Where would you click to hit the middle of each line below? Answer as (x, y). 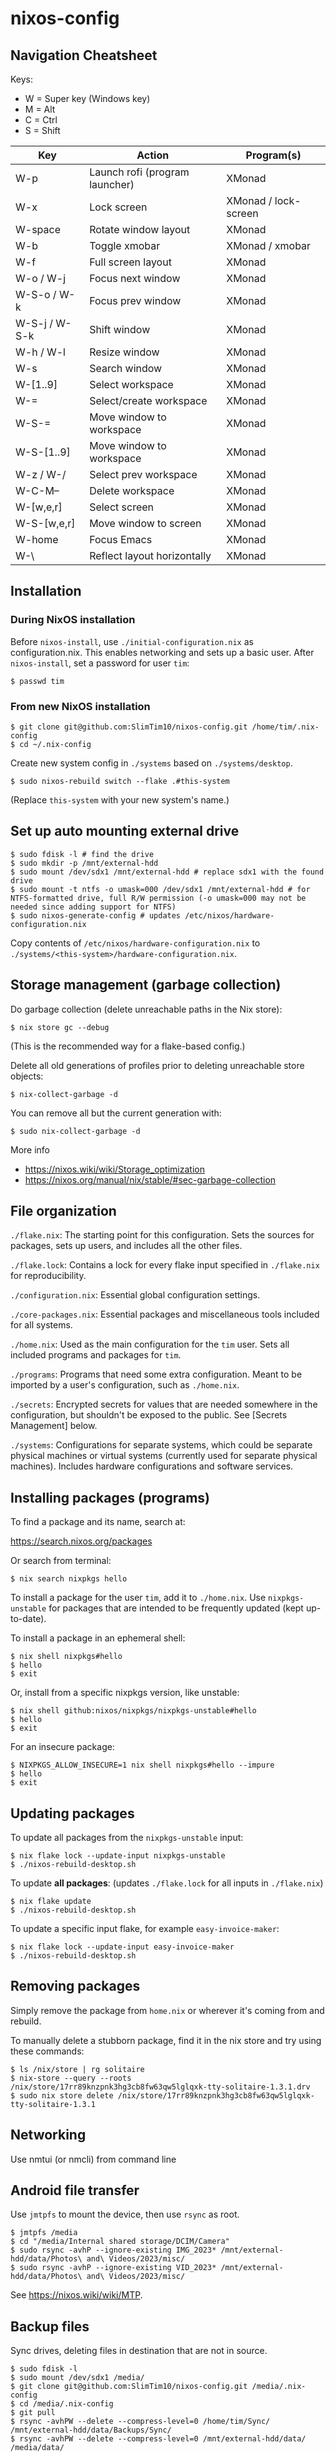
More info (30, 1149)
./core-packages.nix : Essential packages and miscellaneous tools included (165, 1314)
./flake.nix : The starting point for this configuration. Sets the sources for (162, 1235)
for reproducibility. (48, 1276)
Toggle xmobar (125, 245)
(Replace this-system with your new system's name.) (120, 799)
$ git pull (33, 2413)
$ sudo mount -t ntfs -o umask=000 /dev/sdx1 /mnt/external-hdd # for (160, 889)
